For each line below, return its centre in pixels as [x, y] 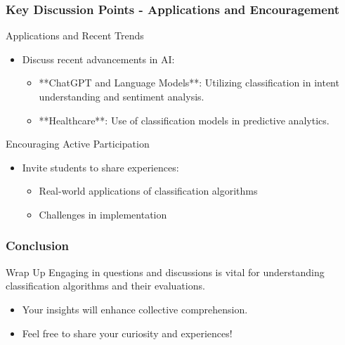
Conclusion [37, 246]
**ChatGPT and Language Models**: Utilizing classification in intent [189, 83]
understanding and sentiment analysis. [122, 96]
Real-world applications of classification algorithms [148, 191]
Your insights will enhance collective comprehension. [135, 309]
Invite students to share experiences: [100, 167]
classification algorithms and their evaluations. [105, 286]
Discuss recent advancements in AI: [98, 59]
